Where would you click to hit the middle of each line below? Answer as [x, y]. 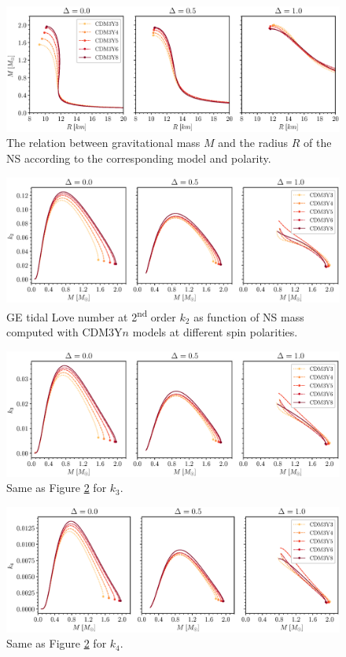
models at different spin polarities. [215, 332]
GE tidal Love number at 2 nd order [91, 316]
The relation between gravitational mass [103, 143]
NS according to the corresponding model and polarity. [139, 158]
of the [318, 143]
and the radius [253, 143]
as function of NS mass [249, 316]
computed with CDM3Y [64, 332]
